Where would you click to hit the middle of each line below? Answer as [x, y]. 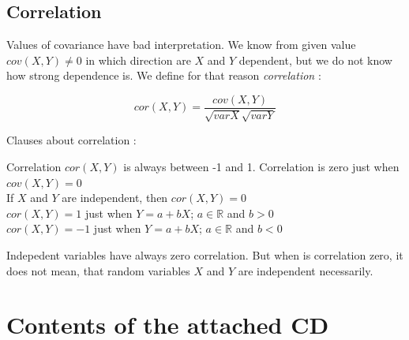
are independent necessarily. [306, 270]
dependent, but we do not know [315, 60]
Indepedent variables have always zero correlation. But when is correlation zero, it [205, 255]
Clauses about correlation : [71, 140]
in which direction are [138, 60]
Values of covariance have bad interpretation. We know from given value [181, 45]
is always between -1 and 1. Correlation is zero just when [261, 167]
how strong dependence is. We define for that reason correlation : [164, 75]
